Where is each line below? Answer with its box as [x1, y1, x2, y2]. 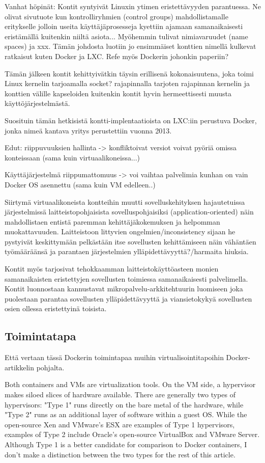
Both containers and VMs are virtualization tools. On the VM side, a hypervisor [5, 379, 256, 390]
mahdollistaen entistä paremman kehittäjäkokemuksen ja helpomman [5, 216, 220, 227]
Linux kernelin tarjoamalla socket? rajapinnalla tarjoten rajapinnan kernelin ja [5, 78, 250, 89]
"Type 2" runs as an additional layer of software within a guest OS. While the [5, 409, 247, 420]
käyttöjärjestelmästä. [5, 98, 70, 108]
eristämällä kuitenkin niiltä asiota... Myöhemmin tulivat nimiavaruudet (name [5, 31, 248, 41]
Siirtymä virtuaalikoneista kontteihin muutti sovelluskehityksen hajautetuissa [5, 196, 245, 207]
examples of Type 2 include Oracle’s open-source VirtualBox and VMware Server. [5, 429, 260, 440]
